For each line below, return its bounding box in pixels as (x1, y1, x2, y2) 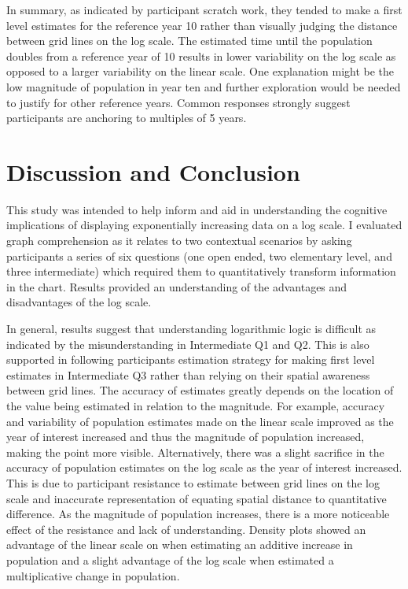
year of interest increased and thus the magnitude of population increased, (6, 428, 365, 445)
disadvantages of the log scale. (6, 294, 152, 310)
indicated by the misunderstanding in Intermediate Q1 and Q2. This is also (6, 335, 369, 352)
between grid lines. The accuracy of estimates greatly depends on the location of (6, 382, 394, 398)
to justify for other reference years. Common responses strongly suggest (6, 94, 351, 110)
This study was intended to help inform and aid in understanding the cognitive (6, 201, 388, 217)
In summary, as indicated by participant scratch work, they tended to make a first (6, 2, 402, 17)
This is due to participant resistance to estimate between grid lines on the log (6, 474, 380, 491)
